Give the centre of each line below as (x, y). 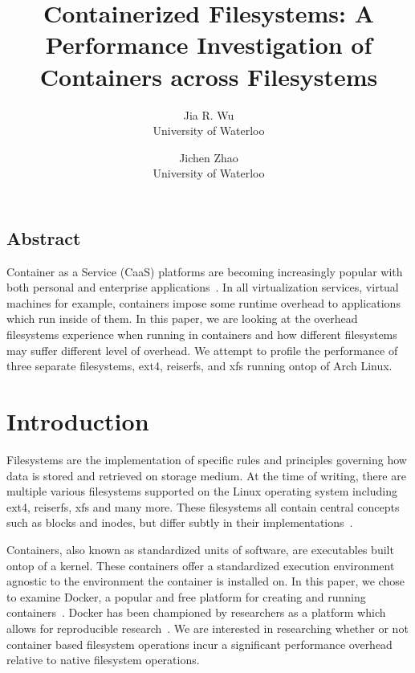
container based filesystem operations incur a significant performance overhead (199, 644)
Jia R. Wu (209, 114)
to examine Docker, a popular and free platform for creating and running (186, 596)
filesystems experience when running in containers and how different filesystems (202, 334)
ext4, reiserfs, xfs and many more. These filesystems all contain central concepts (203, 506)
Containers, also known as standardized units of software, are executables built (200, 549)
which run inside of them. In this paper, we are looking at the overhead (182, 318)
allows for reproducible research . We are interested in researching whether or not (207, 628)
